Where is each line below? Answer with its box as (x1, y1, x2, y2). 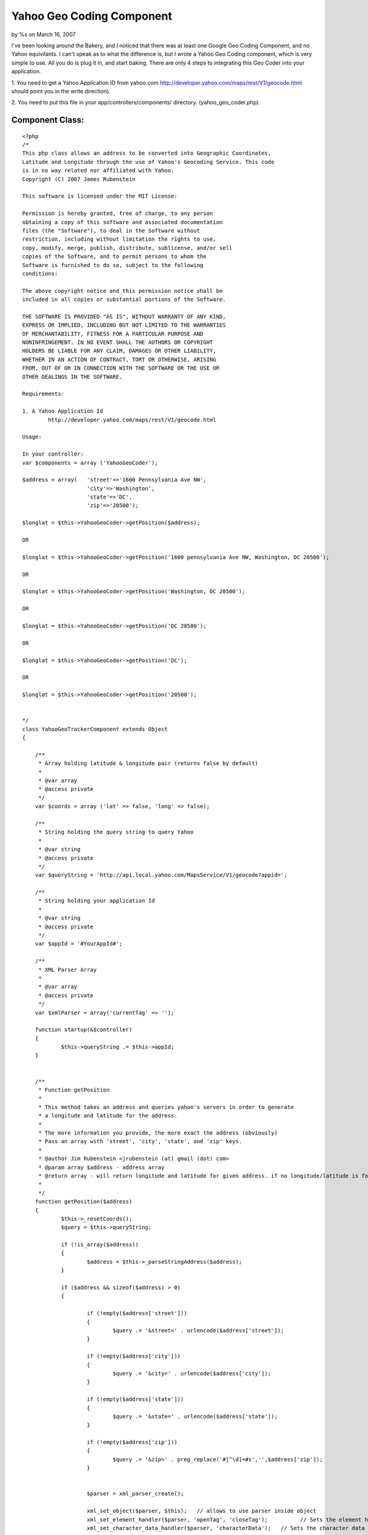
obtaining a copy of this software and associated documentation (22, 219, 223, 225)
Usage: (22, 433, 42, 440)
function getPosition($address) (34, 1198, 132, 1205)
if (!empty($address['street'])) (86, 1310, 187, 1317)
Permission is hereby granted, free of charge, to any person (22, 210, 213, 217)
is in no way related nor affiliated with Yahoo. (22, 167, 175, 174)
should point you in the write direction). (11, 87, 110, 95)
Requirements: (22, 391, 64, 397)
